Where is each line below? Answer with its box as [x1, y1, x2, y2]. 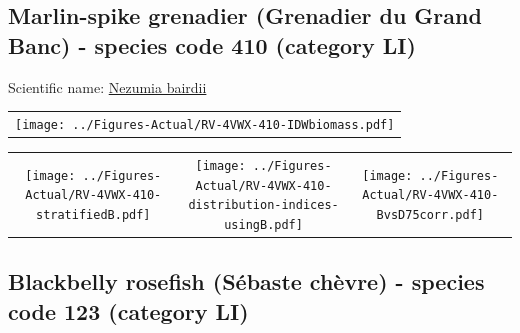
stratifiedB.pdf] [35, 207, 151, 222]
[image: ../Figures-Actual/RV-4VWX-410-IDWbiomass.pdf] [15, 117, 395, 132]
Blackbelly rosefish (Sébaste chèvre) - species [8, 266, 485, 297]
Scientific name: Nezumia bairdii [8, 76, 207, 97]
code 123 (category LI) [8, 295, 249, 326]
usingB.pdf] [224, 217, 303, 232]
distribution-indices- [188, 198, 339, 213]
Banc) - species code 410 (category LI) [8, 29, 416, 60]
